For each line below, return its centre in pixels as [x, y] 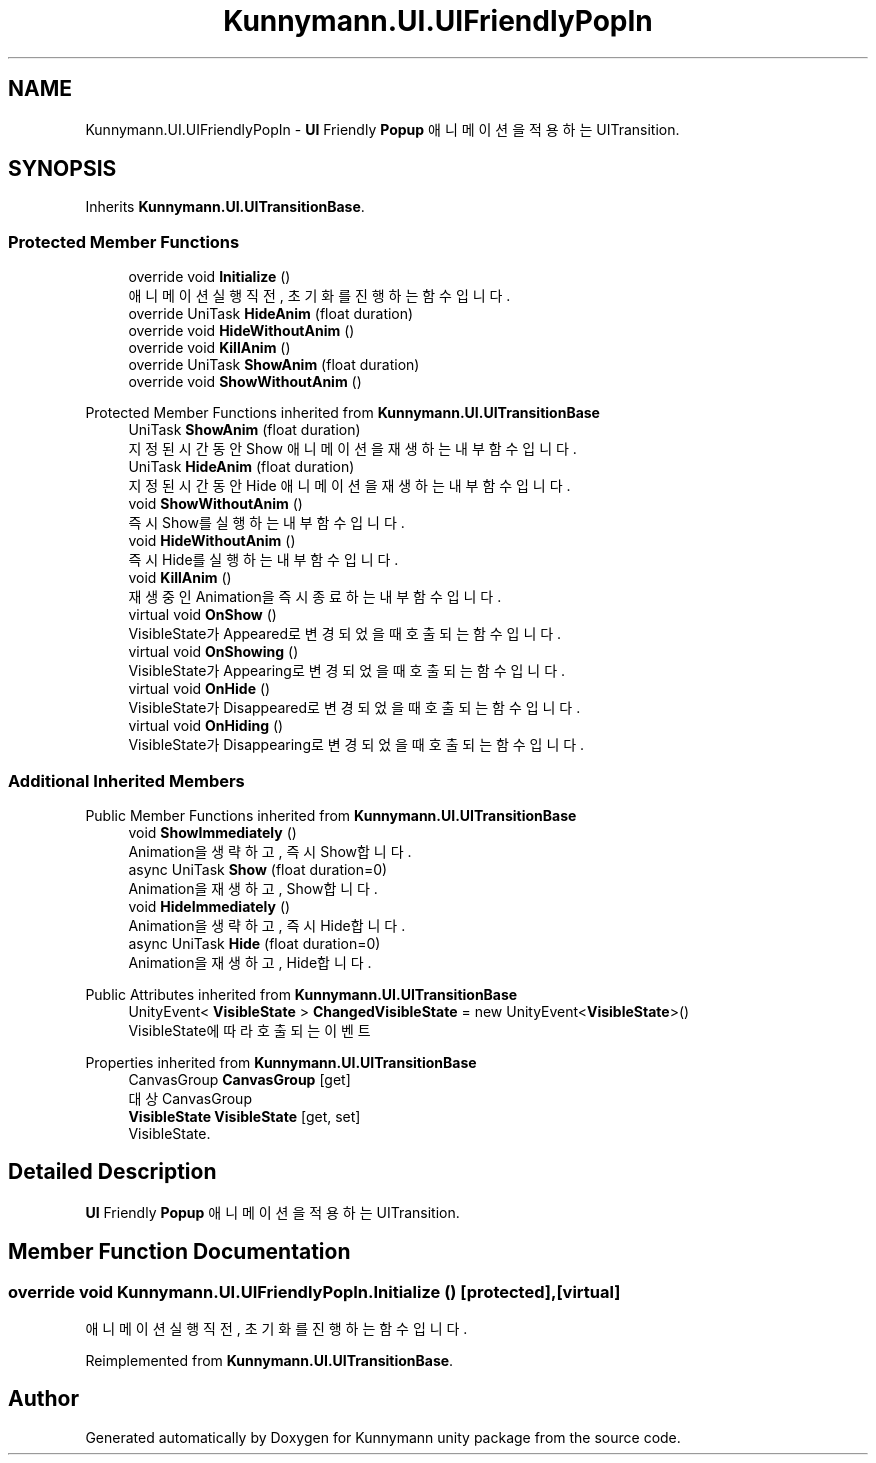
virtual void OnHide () [199, 689]
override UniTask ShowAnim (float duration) [274, 365]
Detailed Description [112, 1172]
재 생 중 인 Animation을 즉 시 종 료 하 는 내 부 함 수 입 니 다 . [315, 597]
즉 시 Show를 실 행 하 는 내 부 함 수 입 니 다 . [266, 523]
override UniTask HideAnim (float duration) [271, 314]
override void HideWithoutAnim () [241, 331]
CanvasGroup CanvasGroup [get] [239, 1079]
